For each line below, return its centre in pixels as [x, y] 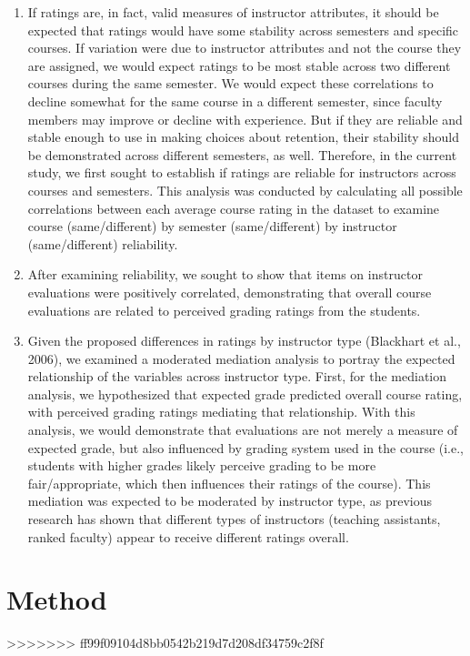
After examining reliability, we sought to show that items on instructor [225, 274]
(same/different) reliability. [103, 243]
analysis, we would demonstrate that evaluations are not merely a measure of [243, 430]
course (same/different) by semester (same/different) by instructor [212, 226]
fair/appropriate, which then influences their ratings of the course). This [229, 483]
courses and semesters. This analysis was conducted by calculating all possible [245, 190]
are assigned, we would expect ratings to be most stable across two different [239, 65]
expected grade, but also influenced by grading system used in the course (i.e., [246, 447]
